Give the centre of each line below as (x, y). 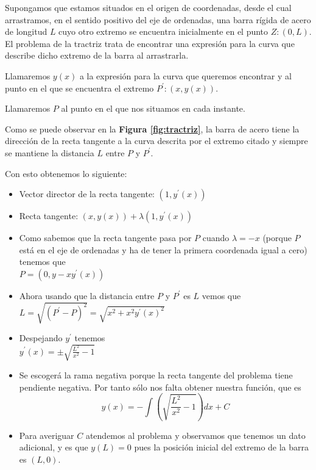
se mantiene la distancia (50, 152)
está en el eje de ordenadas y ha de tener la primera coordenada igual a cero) (163, 249)
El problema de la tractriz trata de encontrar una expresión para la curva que (150, 43)
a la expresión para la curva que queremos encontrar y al (185, 75)
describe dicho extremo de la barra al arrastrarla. (97, 55)
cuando (216, 238)
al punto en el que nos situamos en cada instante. (153, 108)
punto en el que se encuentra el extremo (79, 88)
